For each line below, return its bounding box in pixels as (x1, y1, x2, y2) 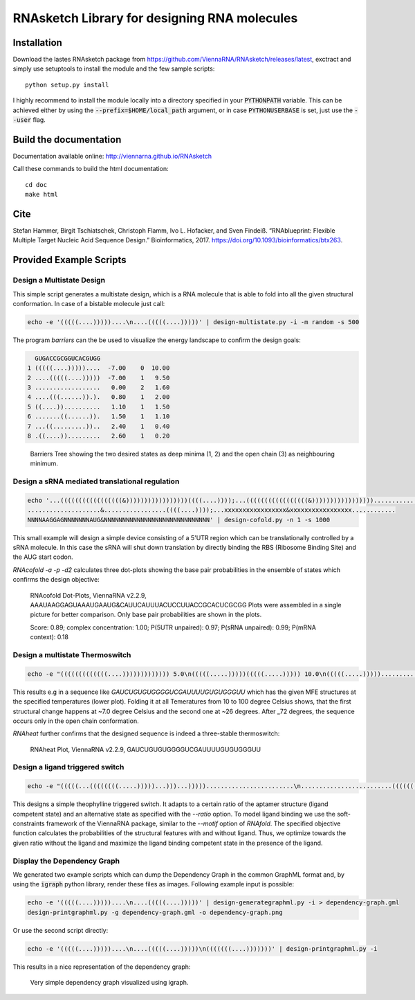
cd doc (25, 181, 48, 188)
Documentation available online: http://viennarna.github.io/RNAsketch (12, 152, 212, 160)
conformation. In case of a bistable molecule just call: (12, 299, 165, 307)
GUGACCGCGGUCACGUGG (35, 354, 101, 362)
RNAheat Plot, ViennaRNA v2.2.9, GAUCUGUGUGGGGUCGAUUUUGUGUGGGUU (30, 745, 261, 753)
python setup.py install (25, 80, 109, 89)
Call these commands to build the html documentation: (12, 165, 169, 173)
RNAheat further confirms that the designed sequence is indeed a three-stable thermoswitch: (12, 729, 280, 738)
